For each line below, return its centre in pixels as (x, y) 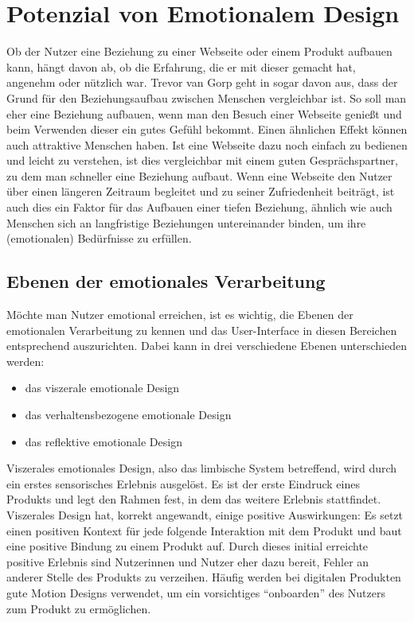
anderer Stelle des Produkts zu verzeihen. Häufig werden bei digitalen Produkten (204, 577)
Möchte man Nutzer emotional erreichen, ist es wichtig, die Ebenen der (180, 315)
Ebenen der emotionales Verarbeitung (166, 281)
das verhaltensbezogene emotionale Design (128, 415)
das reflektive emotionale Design (103, 441)
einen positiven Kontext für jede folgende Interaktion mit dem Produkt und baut (204, 530)
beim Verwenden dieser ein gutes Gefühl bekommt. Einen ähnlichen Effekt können (207, 129)
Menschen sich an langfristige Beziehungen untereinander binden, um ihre (186, 222)
